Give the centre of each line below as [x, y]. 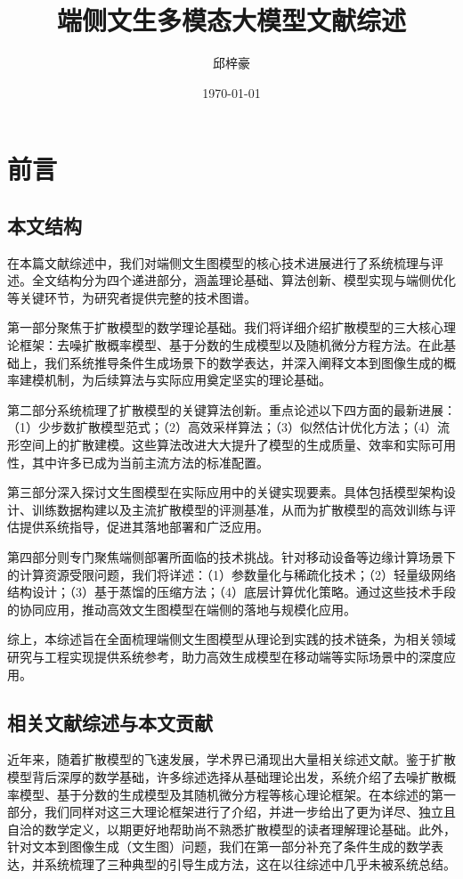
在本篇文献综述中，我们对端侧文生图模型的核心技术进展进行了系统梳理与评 [225, 262]
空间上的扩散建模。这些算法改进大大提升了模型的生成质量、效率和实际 [225, 445]
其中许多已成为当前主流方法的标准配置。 [150, 462]
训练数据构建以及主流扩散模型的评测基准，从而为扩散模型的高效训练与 [237, 509]
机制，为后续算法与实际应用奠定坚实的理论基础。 [187, 380]
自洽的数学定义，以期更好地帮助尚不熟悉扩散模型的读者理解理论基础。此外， [231, 829]
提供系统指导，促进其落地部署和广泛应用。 [144, 527]
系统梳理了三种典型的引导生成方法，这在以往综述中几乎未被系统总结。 [250, 863]
